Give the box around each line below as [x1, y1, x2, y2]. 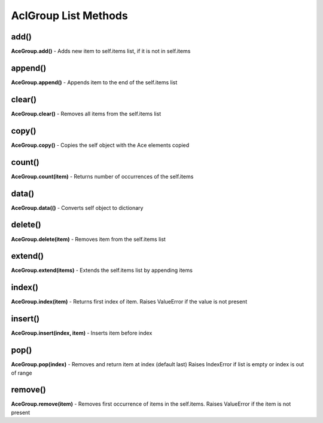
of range [11, 369, 32, 376]
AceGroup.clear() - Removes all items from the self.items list [11, 110, 161, 117]
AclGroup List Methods [11, 9, 128, 22]
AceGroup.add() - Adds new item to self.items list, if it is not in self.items [11, 48, 191, 55]
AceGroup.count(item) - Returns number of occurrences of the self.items [11, 173, 194, 180]
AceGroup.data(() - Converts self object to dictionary [11, 204, 144, 211]
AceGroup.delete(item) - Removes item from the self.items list [11, 235, 166, 243]
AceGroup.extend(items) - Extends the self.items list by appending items [11, 266, 193, 274]
